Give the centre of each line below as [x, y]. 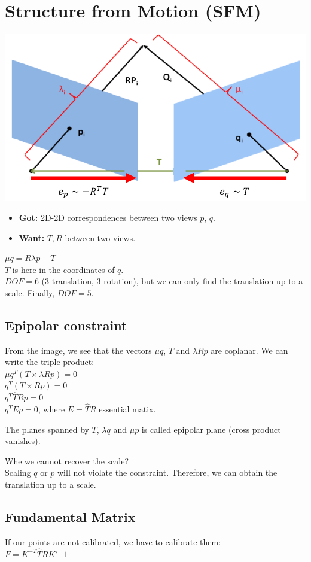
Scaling [18, 473]
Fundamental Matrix [70, 517]
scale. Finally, [30, 292]
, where [51, 409]
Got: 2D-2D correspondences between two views [108, 217]
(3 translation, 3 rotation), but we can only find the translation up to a [172, 281]
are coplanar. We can [249, 350]
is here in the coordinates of [63, 269]
